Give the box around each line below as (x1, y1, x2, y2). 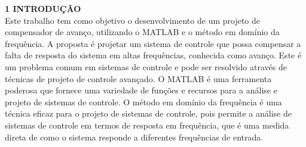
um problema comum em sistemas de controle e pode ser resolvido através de (5, 60, 287, 73)
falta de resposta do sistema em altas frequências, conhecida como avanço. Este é (5, 49, 302, 61)
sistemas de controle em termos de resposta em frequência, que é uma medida (5, 118, 289, 131)
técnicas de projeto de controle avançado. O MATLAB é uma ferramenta (5, 72, 272, 85)
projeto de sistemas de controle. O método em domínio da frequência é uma (5, 95, 282, 108)
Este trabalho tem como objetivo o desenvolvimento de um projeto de (5, 14, 261, 26)
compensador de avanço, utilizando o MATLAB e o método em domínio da (5, 26, 280, 38)
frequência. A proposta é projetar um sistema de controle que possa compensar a (5, 37, 301, 49)
